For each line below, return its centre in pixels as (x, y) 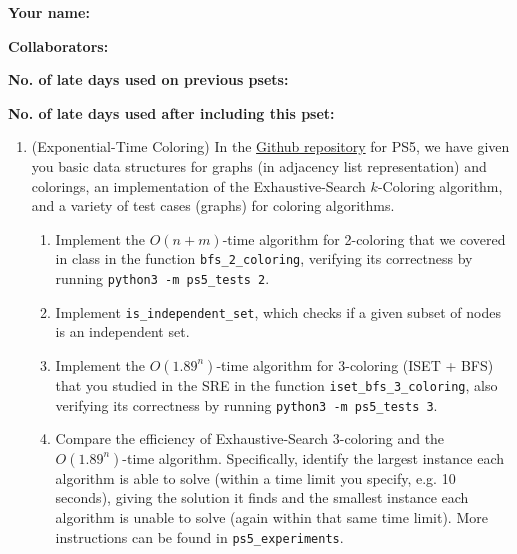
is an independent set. (122, 331)
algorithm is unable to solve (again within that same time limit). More (271, 517)
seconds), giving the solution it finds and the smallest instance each (262, 497)
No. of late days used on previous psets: (148, 79)
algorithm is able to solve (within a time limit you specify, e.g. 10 (255, 477)
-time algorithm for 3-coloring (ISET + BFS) (355, 364)
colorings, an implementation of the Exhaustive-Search (198, 185)
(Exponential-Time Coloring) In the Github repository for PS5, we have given (270, 146)
